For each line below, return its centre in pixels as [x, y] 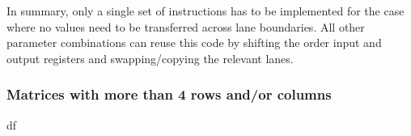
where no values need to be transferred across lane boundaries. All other [186, 26]
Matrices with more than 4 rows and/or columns [169, 94]
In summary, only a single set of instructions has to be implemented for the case [205, 11]
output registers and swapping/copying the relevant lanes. [150, 58]
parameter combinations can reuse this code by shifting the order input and [194, 42]
